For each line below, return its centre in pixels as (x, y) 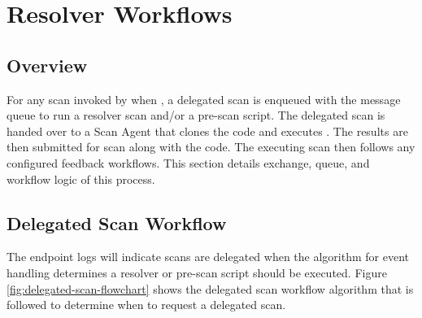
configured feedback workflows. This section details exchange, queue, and (188, 162)
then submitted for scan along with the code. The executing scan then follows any (211, 147)
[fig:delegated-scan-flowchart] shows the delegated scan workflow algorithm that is (210, 288)
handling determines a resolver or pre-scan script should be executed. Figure (197, 272)
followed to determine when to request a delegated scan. (146, 305)
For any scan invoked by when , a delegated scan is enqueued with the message (204, 99)
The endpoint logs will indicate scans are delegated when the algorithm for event (208, 257)
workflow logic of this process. (81, 179)
